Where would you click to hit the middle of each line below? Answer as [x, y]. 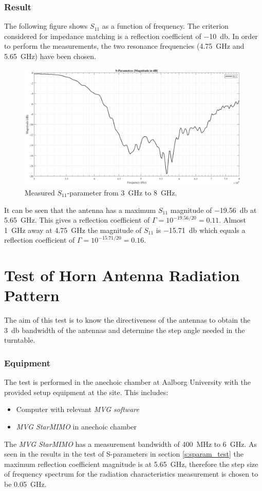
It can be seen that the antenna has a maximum [80, 210]
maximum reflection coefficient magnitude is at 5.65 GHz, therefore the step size [131, 464]
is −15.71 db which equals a [201, 230]
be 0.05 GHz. [25, 484]
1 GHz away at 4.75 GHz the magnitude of [73, 230]
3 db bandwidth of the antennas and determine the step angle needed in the [125, 330]
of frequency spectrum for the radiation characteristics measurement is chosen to [131, 474]
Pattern [32, 295]
